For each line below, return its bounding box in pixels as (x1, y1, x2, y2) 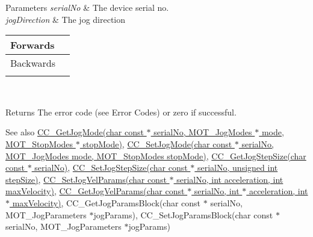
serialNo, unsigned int (197, 161, 278, 174)
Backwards (10, 56, 56, 70)
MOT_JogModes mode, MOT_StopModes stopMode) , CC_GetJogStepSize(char (5, 149, 306, 162)
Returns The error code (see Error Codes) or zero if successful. (5, 105, 237, 118)
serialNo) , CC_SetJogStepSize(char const (34, 161, 188, 174)
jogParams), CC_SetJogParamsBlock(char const (93, 208, 273, 221)
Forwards (10, 38, 55, 52)
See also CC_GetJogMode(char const (5, 126, 144, 138)
